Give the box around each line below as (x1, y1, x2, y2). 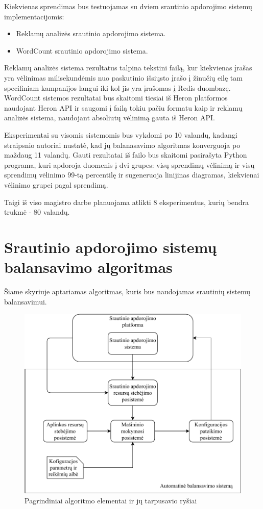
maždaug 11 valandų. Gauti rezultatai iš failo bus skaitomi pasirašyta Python (4, 149, 247, 160)
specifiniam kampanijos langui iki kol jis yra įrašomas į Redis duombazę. (4, 82, 231, 93)
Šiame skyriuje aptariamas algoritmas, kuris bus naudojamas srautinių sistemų (4, 286, 250, 296)
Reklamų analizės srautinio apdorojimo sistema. (16, 28, 166, 39)
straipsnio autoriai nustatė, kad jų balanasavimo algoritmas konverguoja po (4, 139, 241, 150)
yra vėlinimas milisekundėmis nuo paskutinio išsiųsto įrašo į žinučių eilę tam (4, 72, 243, 83)
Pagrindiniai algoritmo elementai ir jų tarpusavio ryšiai (25, 495, 197, 506)
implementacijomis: (4, 11, 64, 21)
